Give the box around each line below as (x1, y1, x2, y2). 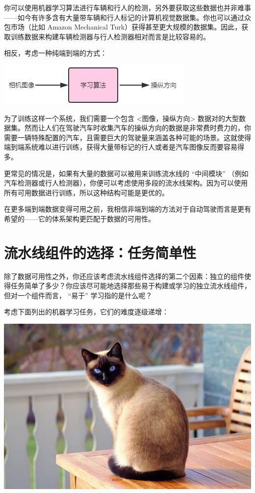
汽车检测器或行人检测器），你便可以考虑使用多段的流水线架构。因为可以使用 (4, 178, 248, 188)
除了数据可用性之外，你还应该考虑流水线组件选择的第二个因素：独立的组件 (4, 271, 244, 281)
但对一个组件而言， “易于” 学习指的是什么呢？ (4, 290, 153, 300)
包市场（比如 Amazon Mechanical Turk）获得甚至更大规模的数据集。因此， (4, 22, 242, 32)
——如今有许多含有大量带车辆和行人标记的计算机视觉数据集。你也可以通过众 (4, 12, 251, 22)
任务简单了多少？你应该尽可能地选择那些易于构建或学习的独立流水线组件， (10, 280, 251, 291)
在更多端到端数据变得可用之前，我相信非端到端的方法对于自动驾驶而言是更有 (4, 204, 251, 214)
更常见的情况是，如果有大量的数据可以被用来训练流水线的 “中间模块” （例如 (4, 168, 249, 178)
